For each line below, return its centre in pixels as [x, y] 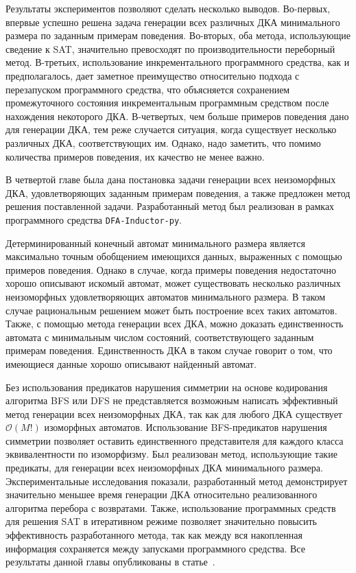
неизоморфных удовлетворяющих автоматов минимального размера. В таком [166, 296]
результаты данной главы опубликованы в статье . [110, 562]
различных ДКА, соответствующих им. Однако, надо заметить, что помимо [163, 142]
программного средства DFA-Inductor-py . [94, 219]
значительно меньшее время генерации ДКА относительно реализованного [162, 494]
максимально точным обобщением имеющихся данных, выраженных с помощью [174, 256]
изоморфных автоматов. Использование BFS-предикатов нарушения [186, 427]
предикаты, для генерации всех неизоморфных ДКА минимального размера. [164, 468]
